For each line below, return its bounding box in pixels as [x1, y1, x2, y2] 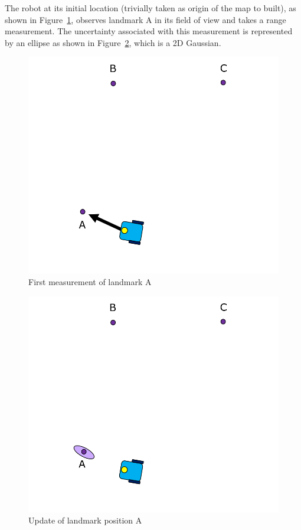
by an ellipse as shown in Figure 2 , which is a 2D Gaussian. [5, 36, 221, 48]
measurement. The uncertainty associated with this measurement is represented [5, 25, 293, 37]
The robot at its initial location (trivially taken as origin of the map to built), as [5, 2, 296, 14]
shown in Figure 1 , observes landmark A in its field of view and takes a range [5, 13, 286, 25]
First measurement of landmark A [28, 276, 152, 288]
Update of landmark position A [28, 514, 142, 526]
